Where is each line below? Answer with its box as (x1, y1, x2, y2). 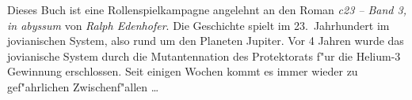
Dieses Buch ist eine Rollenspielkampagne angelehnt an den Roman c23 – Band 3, (7, 2, 406, 17)
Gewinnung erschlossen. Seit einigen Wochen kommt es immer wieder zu (7, 63, 358, 80)
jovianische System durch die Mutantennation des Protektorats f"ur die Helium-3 (7, 47, 401, 64)
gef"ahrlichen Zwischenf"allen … (7, 78, 159, 94)
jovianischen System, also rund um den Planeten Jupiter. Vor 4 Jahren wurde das (7, 32, 404, 49)
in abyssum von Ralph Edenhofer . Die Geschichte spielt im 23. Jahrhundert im (7, 17, 390, 33)
